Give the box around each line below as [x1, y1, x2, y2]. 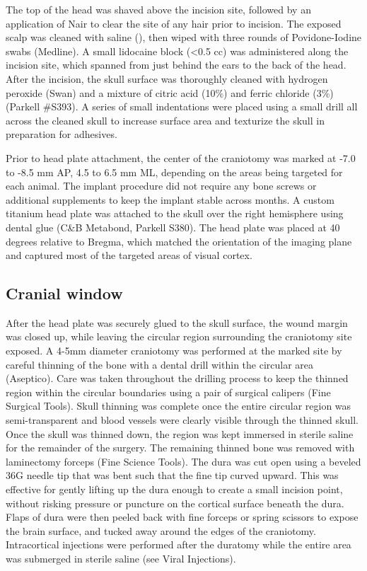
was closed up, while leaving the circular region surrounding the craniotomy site [6, 329, 352, 344]
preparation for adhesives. [6, 127, 117, 142]
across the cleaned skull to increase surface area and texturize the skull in [6, 113, 325, 127]
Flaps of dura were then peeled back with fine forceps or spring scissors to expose [6, 509, 359, 524]
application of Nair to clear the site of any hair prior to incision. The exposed [6, 16, 342, 30]
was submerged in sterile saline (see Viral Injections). [6, 550, 236, 565]
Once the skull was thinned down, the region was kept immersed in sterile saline [6, 426, 354, 441]
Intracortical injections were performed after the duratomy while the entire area [6, 537, 351, 552]
